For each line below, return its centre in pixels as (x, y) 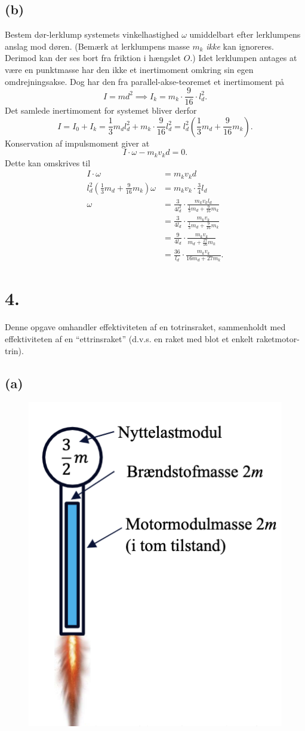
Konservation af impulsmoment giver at (77, 143)
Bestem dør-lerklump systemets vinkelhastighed (92, 34)
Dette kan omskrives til (48, 162)
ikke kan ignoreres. (240, 46)
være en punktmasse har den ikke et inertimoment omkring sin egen (129, 69)
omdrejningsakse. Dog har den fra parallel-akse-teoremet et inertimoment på (145, 81)
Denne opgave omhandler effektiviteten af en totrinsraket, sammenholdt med (145, 327)
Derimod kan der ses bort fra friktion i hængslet (93, 58)
